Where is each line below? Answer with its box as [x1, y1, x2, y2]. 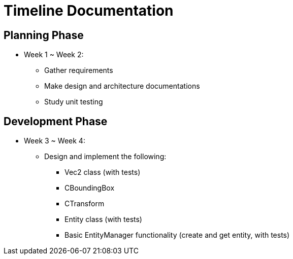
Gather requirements [44, 66, 113, 75]
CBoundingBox [64, 183, 115, 193]
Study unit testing [44, 97, 103, 106]
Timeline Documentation [4, 2, 174, 19]
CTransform [64, 199, 105, 208]
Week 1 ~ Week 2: [24, 50, 84, 59]
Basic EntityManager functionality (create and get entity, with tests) [64, 231, 290, 240]
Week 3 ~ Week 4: [24, 136, 85, 145]
